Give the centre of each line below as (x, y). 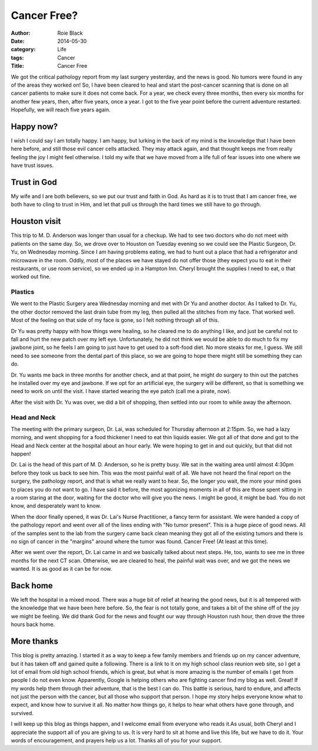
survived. (22, 713)
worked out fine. (31, 276)
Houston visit (36, 221)
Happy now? (34, 126)
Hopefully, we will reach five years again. (61, 110)
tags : (17, 57)
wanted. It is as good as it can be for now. (62, 569)
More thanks (34, 642)
